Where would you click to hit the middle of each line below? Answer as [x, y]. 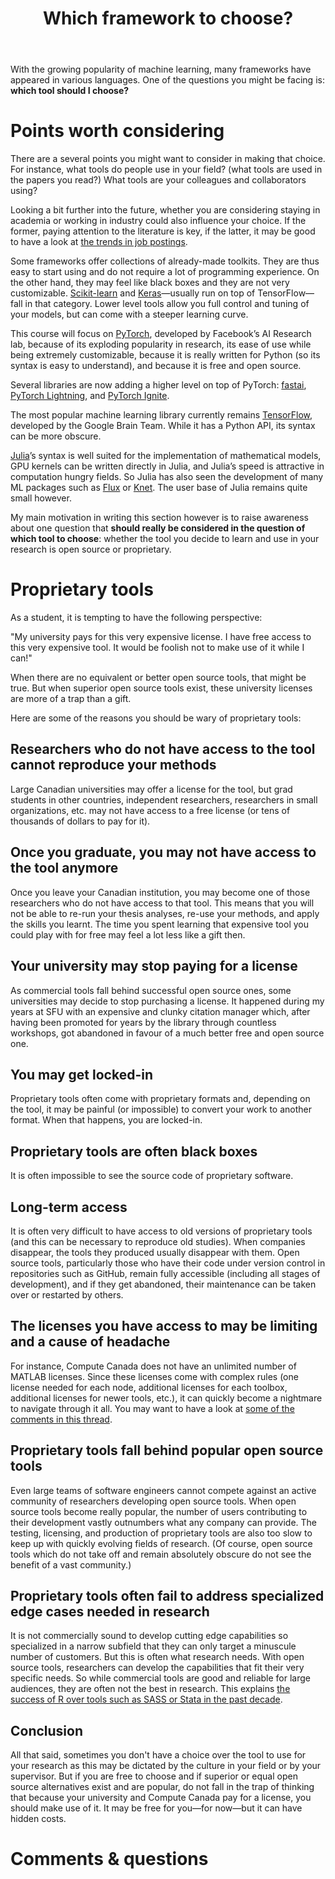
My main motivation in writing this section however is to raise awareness [160, 518]
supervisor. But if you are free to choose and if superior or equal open [154, 1776]
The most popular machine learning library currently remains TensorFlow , [161, 415]
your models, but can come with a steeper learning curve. [129, 314]
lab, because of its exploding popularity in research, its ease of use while [161, 344]
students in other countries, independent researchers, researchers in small [164, 799]
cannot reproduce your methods [113, 765]
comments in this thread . [61, 1419]
